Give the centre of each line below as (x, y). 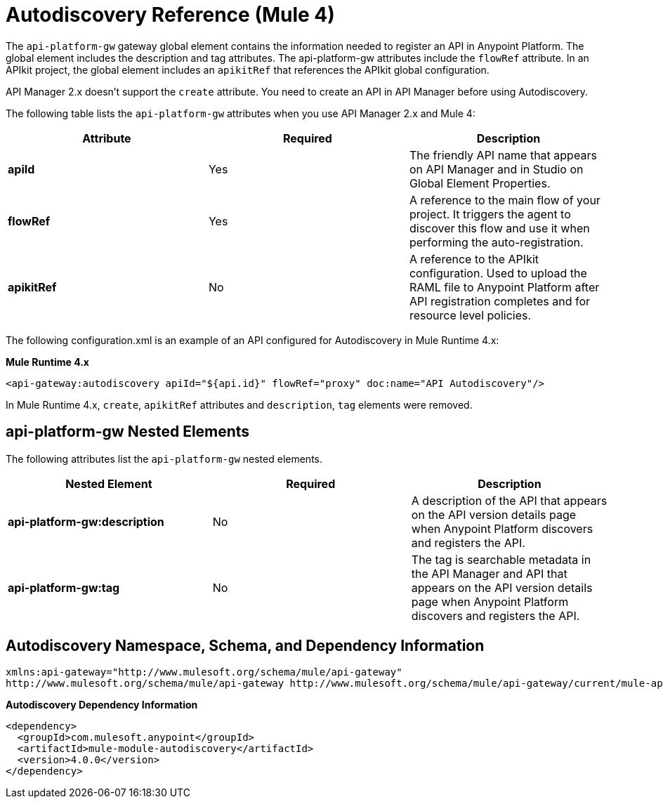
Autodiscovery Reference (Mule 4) (170, 15)
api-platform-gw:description (86, 521)
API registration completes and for (500, 301)
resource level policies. (470, 315)
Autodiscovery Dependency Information (102, 705)
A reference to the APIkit (474, 259)
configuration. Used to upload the (498, 273)
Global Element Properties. (480, 183)
